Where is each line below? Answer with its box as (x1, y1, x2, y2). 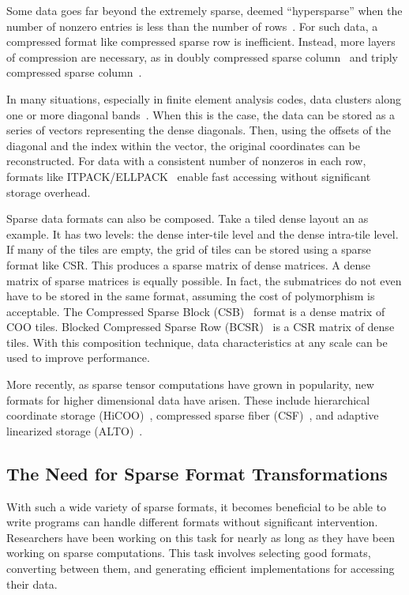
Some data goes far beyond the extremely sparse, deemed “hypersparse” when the (6, 2, 403, 18)
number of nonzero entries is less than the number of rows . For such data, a (6, 17, 378, 34)
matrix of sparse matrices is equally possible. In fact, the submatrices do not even (6, 272, 402, 288)
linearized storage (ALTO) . (6, 422, 143, 439)
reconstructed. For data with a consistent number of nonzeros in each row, (6, 153, 366, 169)
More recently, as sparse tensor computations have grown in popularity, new (6, 376, 374, 393)
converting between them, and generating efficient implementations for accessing (6, 560, 395, 577)
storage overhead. (6, 183, 91, 200)
